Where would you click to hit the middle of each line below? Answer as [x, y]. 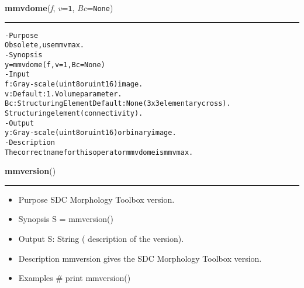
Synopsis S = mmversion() [66, 219]
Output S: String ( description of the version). [101, 238]
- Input [17, 74]
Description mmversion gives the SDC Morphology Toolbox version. [140, 258]
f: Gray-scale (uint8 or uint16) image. [74, 84]
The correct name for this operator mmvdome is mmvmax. [99, 152]
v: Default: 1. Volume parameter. [63, 94]
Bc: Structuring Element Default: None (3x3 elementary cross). [118, 104]
